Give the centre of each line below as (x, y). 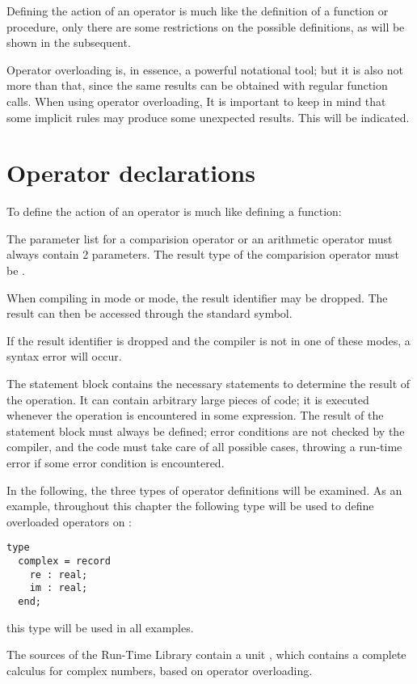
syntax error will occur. (64, 356)
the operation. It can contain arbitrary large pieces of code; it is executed (188, 399)
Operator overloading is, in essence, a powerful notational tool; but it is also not (205, 69)
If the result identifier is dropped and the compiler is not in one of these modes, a (208, 340)
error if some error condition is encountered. (116, 462)
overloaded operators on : (69, 521)
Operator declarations (131, 173)
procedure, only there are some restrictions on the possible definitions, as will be (206, 26)
